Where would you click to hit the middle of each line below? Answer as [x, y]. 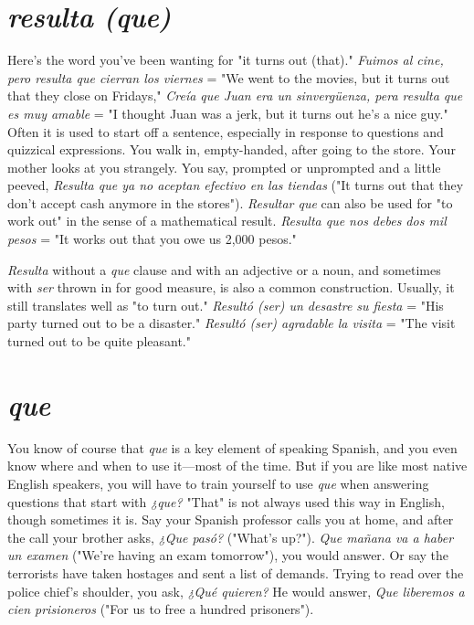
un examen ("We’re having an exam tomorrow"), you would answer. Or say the [228, 555]
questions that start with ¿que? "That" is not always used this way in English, [226, 501]
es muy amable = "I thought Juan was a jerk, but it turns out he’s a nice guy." [228, 113]
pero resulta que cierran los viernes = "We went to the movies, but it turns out [229, 77]
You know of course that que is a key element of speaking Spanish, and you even [232, 447]
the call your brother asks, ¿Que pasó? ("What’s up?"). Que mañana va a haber [231, 537]
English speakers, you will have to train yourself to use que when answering [218, 483]
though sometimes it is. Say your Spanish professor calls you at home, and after [231, 519]
